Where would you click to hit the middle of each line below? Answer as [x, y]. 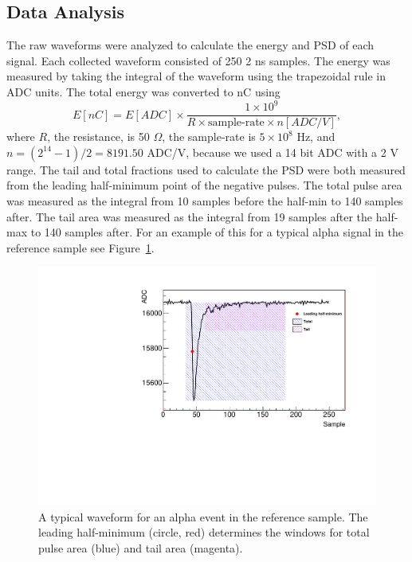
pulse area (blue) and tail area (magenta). [141, 547]
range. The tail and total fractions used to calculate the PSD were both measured [206, 169]
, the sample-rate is [209, 137]
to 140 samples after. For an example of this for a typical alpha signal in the [217, 232]
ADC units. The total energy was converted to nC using [143, 91]
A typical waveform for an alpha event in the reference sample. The [203, 516]
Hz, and [316, 137]
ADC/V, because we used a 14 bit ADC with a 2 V [273, 152]
